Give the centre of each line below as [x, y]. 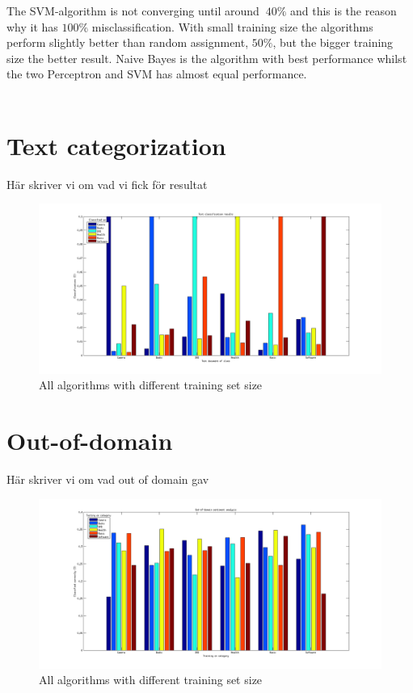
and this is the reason [343, 10]
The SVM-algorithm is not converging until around [133, 10]
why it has [32, 26]
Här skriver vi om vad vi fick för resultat [107, 184]
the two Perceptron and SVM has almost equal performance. [157, 74]
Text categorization [116, 145]
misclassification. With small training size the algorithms [232, 26]
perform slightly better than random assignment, [128, 42]
